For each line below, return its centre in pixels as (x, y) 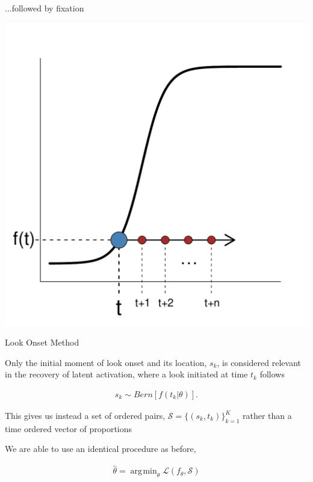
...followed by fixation (45, 8)
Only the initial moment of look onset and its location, (106, 362)
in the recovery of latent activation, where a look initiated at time (126, 374)
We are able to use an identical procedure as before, (101, 449)
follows (272, 374)
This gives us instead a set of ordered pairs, (85, 415)
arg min (144, 471)
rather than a (267, 415)
